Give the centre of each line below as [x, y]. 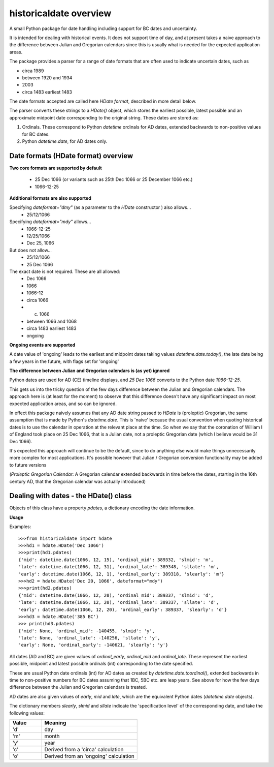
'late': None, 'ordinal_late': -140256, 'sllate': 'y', [89, 638]
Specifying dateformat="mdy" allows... [50, 222]
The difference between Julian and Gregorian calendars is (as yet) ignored [90, 371]
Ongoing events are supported [42, 345]
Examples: [20, 527]
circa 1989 [33, 71]
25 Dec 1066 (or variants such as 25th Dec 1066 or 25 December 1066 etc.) [114, 179]
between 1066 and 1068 [52, 321]
